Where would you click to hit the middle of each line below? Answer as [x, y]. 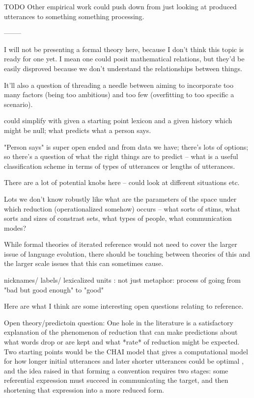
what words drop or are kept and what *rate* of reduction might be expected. [122, 342]
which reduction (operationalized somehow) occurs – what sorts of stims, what [122, 208]
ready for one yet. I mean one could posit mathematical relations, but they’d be [124, 59]
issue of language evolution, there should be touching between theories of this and [127, 253]
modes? [15, 227]
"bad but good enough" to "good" [54, 289]
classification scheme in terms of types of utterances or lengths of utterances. [120, 166]
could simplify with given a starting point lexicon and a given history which [118, 120]
